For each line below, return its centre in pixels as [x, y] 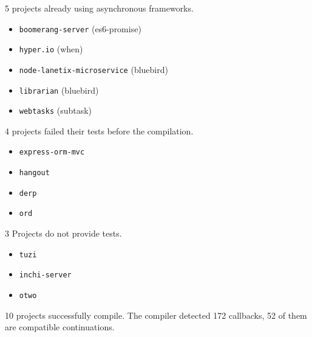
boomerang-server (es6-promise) [80, 28]
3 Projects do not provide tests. [63, 233]
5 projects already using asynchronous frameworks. [99, 8]
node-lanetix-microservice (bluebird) [93, 69]
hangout [34, 173]
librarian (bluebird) [59, 90]
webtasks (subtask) [56, 110]
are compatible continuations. [60, 327]
